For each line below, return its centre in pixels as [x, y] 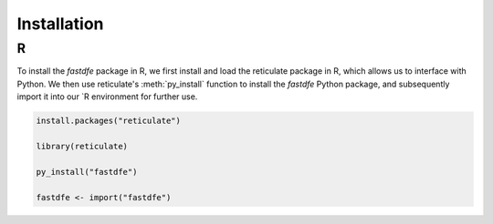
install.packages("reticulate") [109, 121]
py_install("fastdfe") [87, 172]
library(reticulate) [82, 146]
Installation [60, 24]
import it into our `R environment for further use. [107, 97]
